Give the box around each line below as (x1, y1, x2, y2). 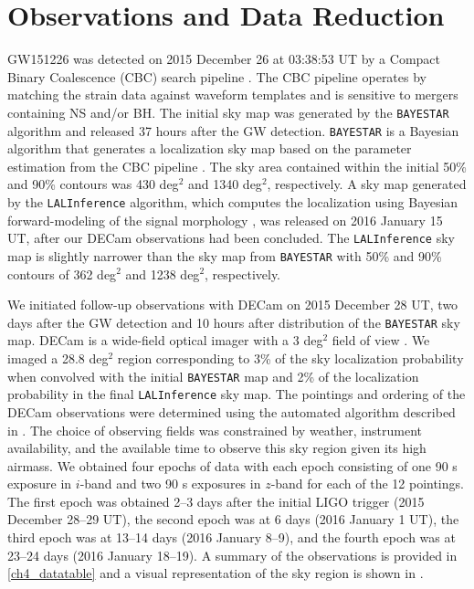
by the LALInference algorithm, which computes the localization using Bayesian (7, 193, 458, 211)
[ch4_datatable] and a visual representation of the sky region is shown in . (7, 563, 424, 583)
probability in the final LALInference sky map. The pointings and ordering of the (7, 384, 466, 404)
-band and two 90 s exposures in (79, 474, 261, 493)
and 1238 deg (125, 264, 200, 283)
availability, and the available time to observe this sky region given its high (7, 438, 427, 458)
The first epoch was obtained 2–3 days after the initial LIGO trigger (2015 (7, 491, 425, 510)
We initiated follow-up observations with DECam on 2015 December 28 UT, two (7, 295, 458, 314)
